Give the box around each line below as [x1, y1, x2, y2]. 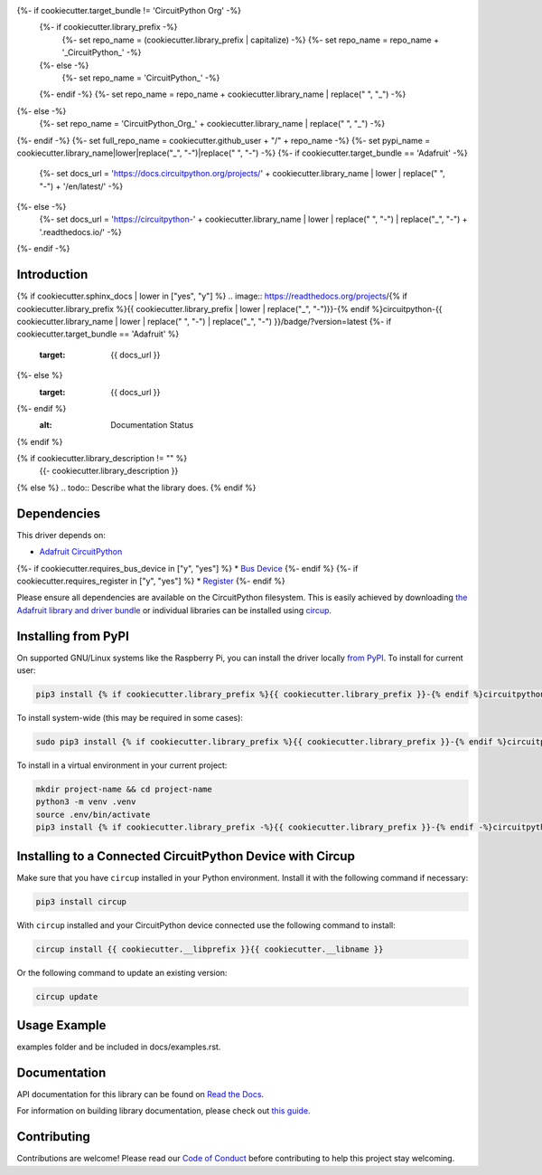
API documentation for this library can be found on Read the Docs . [16, 1088, 265, 1099]
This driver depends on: [16, 529, 106, 540]
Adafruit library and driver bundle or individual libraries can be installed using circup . [16, 604, 332, 615]
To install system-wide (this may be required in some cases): [16, 712, 244, 723]
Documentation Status [110, 420, 194, 431]
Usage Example [16, 1018, 107, 1033]
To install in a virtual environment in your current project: [16, 760, 228, 771]
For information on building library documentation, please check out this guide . [16, 1105, 311, 1116]
